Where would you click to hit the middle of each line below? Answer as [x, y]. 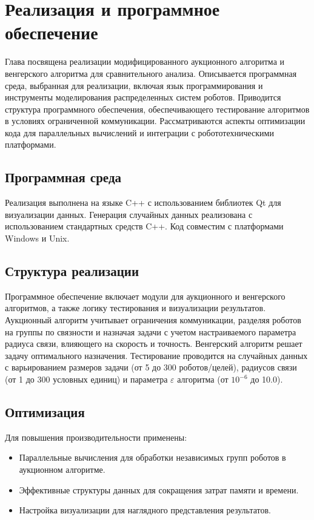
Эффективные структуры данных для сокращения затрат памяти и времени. [159, 489]
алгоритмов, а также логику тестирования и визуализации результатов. [135, 308]
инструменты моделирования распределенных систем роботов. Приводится [143, 97]
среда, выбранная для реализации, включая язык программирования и [134, 85]
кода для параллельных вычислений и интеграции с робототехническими [139, 132]
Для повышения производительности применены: [96, 437]
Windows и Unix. [37, 238]
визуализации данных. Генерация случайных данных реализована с [129, 214]
